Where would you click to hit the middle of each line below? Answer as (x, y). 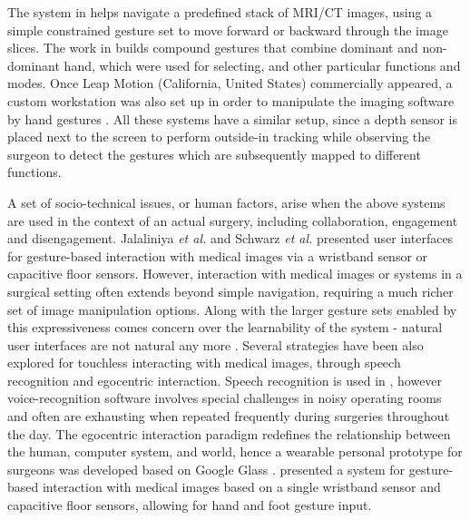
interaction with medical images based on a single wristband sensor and (241, 487)
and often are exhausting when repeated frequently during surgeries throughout (229, 416)
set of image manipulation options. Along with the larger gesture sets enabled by (232, 309)
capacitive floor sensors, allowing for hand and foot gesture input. (190, 505)
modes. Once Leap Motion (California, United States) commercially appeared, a (230, 83)
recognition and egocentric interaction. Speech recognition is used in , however (225, 380)
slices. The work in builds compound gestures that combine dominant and (213, 48)
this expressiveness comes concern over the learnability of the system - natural (225, 327)
